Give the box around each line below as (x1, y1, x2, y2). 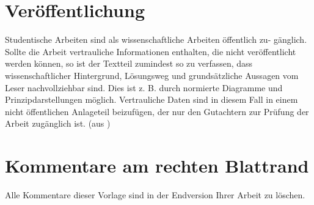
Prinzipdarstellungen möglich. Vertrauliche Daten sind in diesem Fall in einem (5, 93, 298, 106)
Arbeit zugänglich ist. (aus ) (5, 117, 111, 130)
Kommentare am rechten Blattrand (5, 153, 309, 178)
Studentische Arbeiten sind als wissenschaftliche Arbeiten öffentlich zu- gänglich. (5, 33, 307, 46)
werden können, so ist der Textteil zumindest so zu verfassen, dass (5, 57, 253, 70)
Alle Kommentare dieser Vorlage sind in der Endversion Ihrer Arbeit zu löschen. (5, 188, 305, 201)
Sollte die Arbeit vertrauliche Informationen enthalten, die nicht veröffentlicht (5, 45, 296, 58)
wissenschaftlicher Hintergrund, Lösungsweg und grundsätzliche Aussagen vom (5, 69, 299, 81)
